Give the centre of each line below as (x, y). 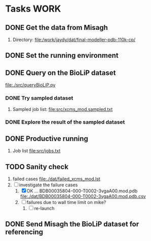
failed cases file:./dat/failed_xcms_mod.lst (56, 179)
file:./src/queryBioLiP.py (30, 85)
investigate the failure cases (48, 185)
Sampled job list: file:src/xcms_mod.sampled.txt (63, 109)
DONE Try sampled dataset (39, 98)
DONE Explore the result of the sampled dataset (65, 122)
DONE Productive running (47, 138)
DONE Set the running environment (62, 55)
